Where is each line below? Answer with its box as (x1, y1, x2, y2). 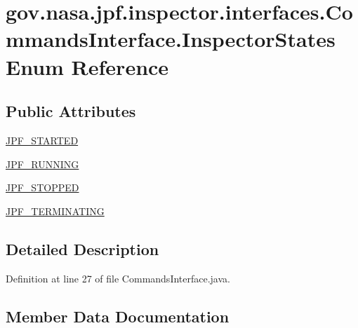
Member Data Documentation (6, 305, 230, 327)
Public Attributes (6, 100, 136, 122)
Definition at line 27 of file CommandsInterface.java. (6, 271, 230, 285)
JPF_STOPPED (6, 180, 79, 195)
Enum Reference (6, 52, 169, 81)
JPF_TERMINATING (6, 203, 105, 218)
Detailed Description (6, 238, 159, 259)
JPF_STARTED (6, 132, 79, 147)
